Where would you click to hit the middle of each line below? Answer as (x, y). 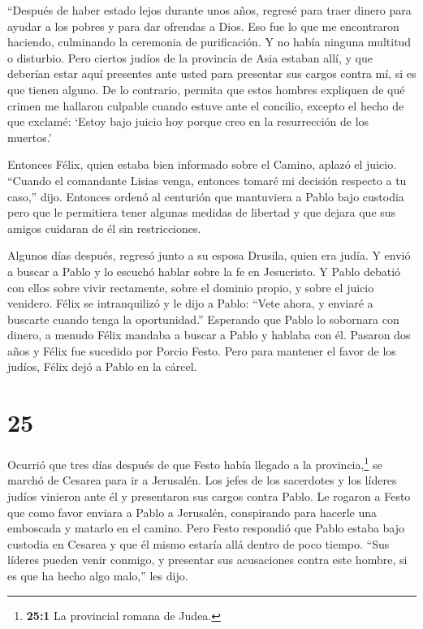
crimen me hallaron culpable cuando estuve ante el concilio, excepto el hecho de (206, 105)
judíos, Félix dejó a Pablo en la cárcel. (102, 366)
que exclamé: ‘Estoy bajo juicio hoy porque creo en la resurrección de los (188, 121)
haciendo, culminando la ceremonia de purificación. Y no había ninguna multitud (209, 42)
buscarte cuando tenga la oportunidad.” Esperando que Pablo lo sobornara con (203, 319)
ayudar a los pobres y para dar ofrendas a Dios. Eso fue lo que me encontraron (203, 26)
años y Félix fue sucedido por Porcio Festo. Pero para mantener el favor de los (202, 350)
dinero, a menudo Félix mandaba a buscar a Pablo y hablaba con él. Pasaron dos (209, 335)
